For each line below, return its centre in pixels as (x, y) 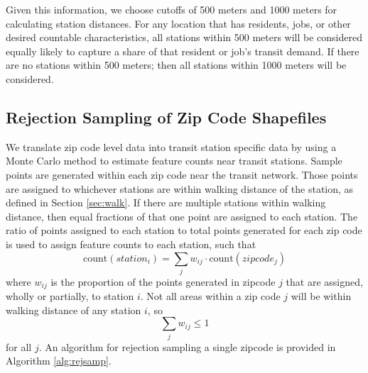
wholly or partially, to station (70, 296)
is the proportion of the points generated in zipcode (163, 281)
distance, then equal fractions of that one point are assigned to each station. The (182, 216)
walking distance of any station (74, 310)
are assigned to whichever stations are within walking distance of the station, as (180, 188)
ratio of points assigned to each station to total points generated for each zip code (184, 230)
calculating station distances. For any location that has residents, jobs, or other (178, 23)
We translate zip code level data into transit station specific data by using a (171, 146)
